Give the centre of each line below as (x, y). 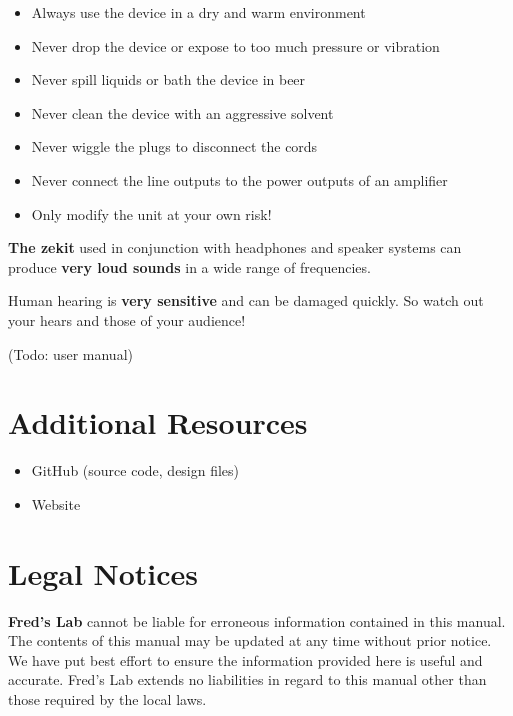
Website (56, 503)
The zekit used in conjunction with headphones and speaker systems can (235, 247)
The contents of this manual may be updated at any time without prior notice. (250, 640)
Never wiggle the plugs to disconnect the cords (174, 146)
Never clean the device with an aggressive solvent (182, 112)
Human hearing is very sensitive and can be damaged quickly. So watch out (246, 300)
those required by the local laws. (107, 698)
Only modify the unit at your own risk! (151, 213)
